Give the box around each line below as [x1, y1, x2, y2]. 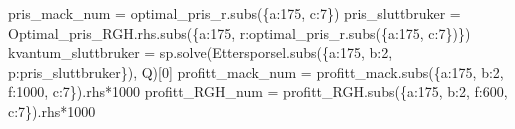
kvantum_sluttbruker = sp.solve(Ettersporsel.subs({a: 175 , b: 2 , [8, 42, 393, 63]
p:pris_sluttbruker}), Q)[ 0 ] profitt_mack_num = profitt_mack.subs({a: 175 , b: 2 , [8, 61, 504, 82]
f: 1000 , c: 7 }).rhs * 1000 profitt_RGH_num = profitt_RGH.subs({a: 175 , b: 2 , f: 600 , [8, 81, 508, 102]
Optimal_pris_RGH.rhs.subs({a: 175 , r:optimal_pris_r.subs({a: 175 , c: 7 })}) [8, 22, 471, 43]
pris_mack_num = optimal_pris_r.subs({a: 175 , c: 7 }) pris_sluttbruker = [8, 3, 461, 23]
